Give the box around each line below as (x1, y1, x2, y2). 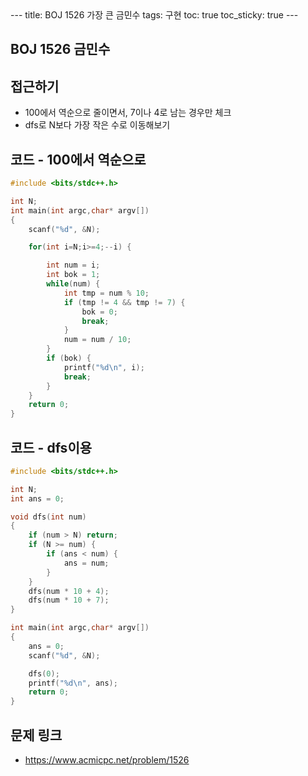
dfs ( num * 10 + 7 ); (28, 595, 110, 606)
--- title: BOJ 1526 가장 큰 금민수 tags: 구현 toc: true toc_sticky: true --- (10, 9, 299, 21)
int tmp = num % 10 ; (63, 288, 150, 298)
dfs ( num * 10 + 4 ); (28, 586, 110, 596)
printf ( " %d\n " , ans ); (28, 678, 118, 688)
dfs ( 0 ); (28, 668, 60, 679)
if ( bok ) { (46, 353, 92, 364)
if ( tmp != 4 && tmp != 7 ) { (63, 297, 186, 307)
